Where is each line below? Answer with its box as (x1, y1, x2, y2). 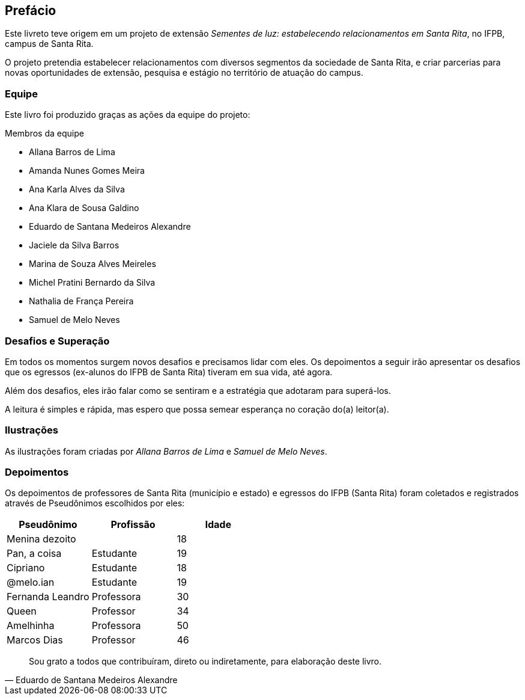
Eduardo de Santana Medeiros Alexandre (29, 221, 191, 232)
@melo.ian (7, 576, 55, 589)
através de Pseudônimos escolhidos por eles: (5, 498, 185, 509)
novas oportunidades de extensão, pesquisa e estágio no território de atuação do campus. (5, 67, 363, 78)
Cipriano (7, 562, 45, 574)
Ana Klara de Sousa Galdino (29, 203, 139, 213)
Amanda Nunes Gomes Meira (29, 165, 145, 176)
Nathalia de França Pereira (29, 296, 134, 307)
